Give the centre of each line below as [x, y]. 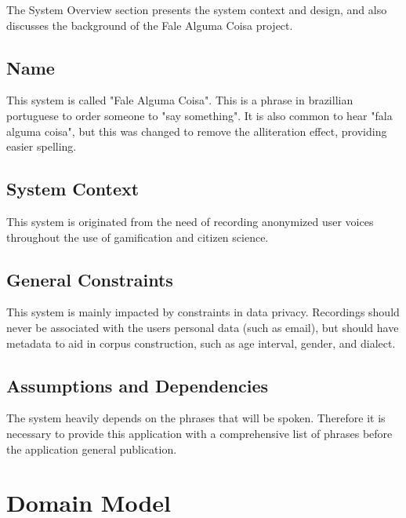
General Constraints [90, 279]
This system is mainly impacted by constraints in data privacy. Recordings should [203, 312]
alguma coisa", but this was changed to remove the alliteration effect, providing [197, 131]
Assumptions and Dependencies [138, 385]
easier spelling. [42, 146]
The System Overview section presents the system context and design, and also [197, 9]
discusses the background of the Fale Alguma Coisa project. [150, 25]
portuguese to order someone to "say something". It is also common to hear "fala [199, 115]
